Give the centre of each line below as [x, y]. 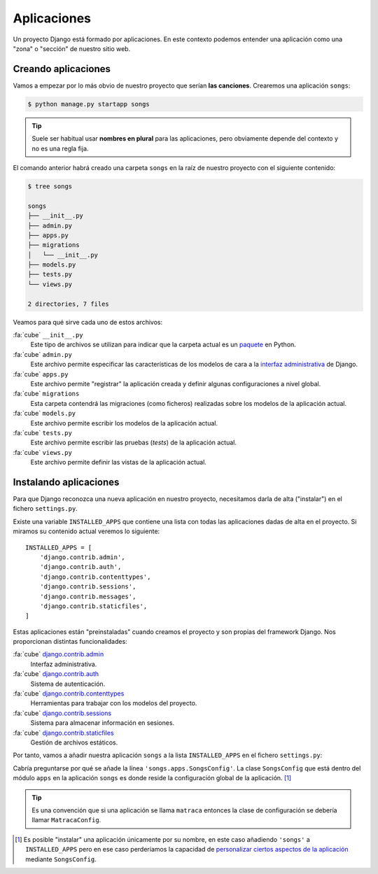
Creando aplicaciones [62, 69]
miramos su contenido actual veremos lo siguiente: [86, 531]
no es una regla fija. [60, 148]
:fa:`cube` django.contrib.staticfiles [64, 733]
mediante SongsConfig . [61, 859]
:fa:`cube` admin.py [43, 354]
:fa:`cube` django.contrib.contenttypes [69, 693]
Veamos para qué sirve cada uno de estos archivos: [88, 322]
